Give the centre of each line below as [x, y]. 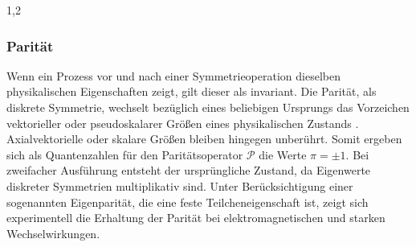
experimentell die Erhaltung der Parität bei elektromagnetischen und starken [196, 218]
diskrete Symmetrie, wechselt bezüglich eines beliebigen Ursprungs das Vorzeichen [208, 107]
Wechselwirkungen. [53, 233]
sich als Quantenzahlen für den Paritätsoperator [125, 154]
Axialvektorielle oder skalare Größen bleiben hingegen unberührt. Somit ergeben [204, 139]
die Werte [283, 154]
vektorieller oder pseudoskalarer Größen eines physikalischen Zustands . [183, 123]
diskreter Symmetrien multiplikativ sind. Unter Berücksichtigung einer [180, 185]
